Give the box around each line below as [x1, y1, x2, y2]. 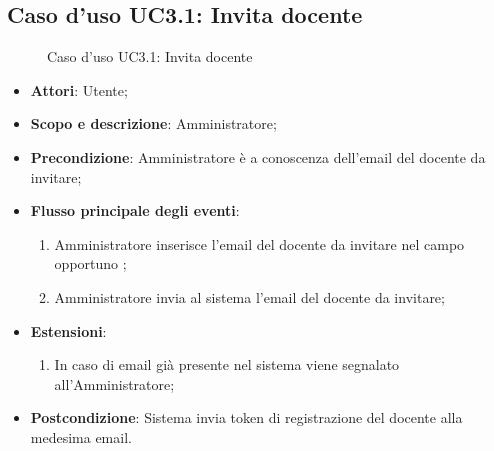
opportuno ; [54, 253, 127, 274]
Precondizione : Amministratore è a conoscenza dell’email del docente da [30, 146, 486, 167]
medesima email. [30, 426, 132, 447]
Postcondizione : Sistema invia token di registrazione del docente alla [30, 407, 463, 428]
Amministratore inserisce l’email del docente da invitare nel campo [54, 233, 465, 254]
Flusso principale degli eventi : [30, 200, 240, 221]
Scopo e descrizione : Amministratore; [30, 113, 277, 134]
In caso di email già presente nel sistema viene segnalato [54, 354, 400, 375]
